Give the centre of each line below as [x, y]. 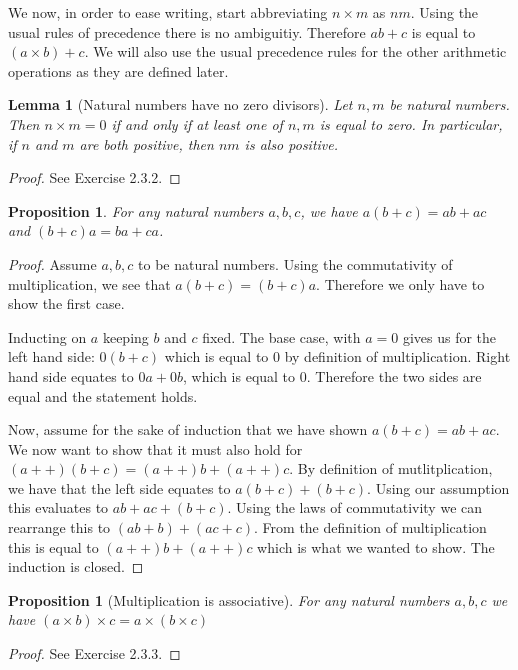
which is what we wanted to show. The [376, 546]
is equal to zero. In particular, [411, 123]
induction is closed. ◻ [76, 566]
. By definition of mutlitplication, [391, 468]
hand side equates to [71, 375]
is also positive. [291, 143]
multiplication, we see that [89, 283]
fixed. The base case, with [281, 336]
